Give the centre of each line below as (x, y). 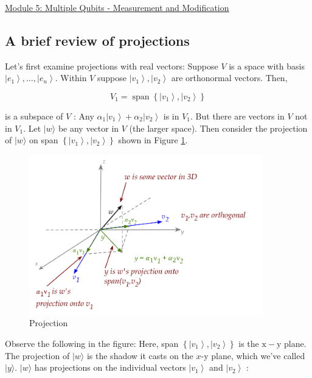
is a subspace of (34, 116)
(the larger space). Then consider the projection (218, 128)
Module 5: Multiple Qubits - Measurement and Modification (117, 7)
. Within (71, 78)
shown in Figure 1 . (153, 140)
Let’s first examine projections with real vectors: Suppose (112, 66)
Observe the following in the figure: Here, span (92, 343)
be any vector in (88, 128)
